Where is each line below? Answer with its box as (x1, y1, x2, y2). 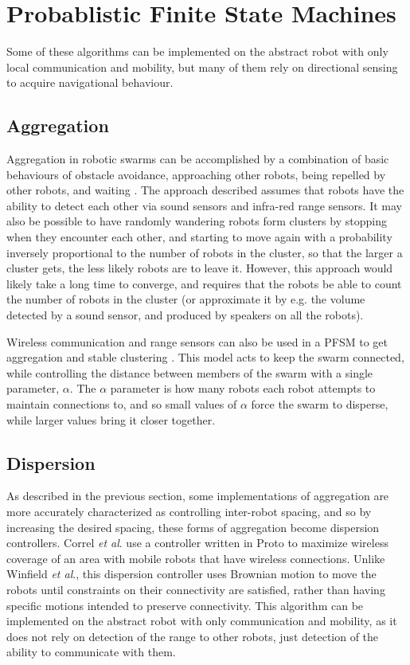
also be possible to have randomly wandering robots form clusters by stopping (6, 213, 387, 229)
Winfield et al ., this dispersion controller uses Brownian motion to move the (6, 565, 377, 582)
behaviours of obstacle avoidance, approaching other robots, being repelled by (6, 166, 386, 182)
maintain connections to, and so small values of (6, 396, 237, 413)
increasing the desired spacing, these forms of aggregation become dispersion (6, 518, 380, 535)
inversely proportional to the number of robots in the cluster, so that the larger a (6, 244, 403, 260)
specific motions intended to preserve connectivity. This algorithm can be (6, 597, 364, 613)
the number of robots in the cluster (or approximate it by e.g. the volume (6, 291, 365, 307)
